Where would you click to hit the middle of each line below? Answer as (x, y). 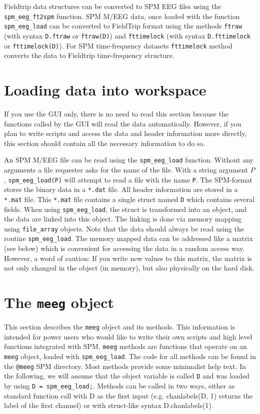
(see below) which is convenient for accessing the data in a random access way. (124, 248)
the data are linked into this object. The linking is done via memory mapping (123, 219)
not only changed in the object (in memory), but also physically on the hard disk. (129, 268)
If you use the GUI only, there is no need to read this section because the (116, 113)
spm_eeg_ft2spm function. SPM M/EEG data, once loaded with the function (122, 16)
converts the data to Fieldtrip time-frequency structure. (89, 55)
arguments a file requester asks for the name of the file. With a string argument (126, 169)
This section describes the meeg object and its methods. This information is (120, 327)
